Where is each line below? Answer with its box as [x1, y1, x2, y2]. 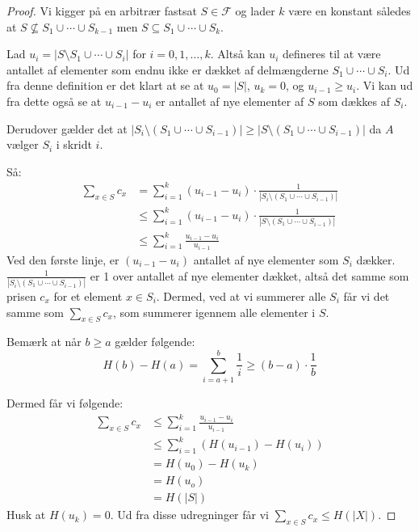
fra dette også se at [6, 92, 102, 109]
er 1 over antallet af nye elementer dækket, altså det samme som [90, 267, 409, 284]
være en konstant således [288, 2, 411, 19]
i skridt [56, 136, 92, 153]
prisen [6, 287, 36, 304]
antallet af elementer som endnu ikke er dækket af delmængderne [6, 61, 329, 78]
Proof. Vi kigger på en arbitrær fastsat [6, 2, 197, 19]
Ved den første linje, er [6, 251, 119, 268]
